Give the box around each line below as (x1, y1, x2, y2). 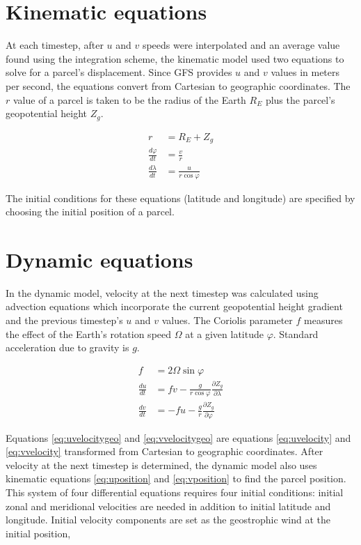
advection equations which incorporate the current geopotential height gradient (6, 299, 343, 314)
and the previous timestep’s (6, 313, 123, 328)
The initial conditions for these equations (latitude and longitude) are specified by (6, 190, 355, 205)
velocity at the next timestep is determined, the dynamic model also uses (6, 457, 317, 472)
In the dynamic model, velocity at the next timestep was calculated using (6, 285, 319, 300)
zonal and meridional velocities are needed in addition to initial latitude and (6, 498, 331, 513)
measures (304, 313, 343, 328)
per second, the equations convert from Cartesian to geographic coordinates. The (6, 78, 351, 93)
